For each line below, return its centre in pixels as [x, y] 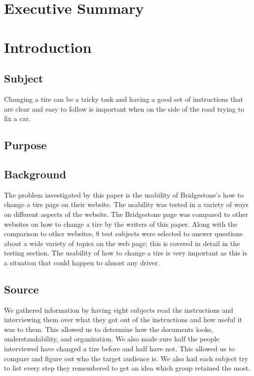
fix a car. [18, 118]
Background [35, 174]
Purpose [25, 145]
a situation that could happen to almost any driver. [82, 262]
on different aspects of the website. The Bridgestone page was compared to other [126, 214]
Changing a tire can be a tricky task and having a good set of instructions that [124, 99]
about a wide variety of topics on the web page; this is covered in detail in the [122, 243]
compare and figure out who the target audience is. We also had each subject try [126, 358]
